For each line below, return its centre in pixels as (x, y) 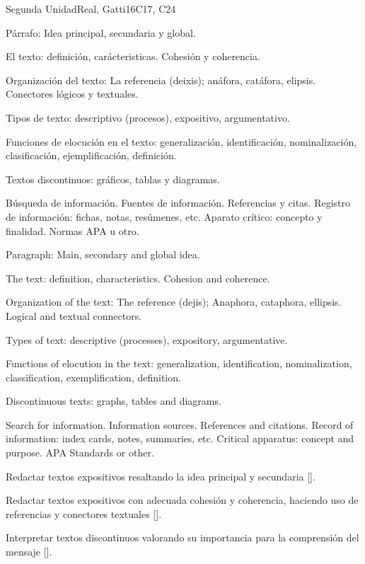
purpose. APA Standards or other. (80, 453)
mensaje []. (29, 552)
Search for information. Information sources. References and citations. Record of (180, 424)
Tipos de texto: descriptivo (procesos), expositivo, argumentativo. (148, 117)
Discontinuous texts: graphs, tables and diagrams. (114, 401)
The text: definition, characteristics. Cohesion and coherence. (138, 278)
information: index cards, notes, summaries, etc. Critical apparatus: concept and (180, 438)
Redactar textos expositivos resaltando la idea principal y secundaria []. (161, 476)
